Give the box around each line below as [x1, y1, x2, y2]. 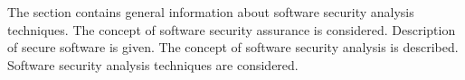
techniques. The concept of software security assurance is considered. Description [7, 20, 456, 39]
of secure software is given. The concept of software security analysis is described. [7, 38, 459, 57]
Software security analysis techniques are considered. [7, 55, 299, 74]
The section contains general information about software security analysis [7, 3, 414, 21]
